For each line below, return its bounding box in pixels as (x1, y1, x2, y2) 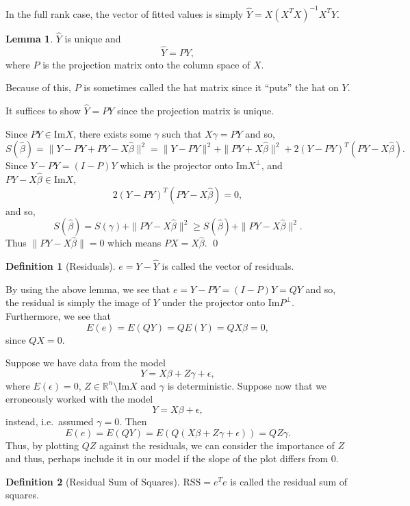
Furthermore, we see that (5, 308, 111, 322)
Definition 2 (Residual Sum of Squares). (5, 474, 180, 488)
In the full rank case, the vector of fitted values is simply (5, 6, 244, 21)
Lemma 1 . (5, 31, 53, 45)
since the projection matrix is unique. (117, 103, 274, 117)
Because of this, (5, 80, 71, 94)
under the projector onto (162, 295, 266, 309)
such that (162, 126, 202, 140)
